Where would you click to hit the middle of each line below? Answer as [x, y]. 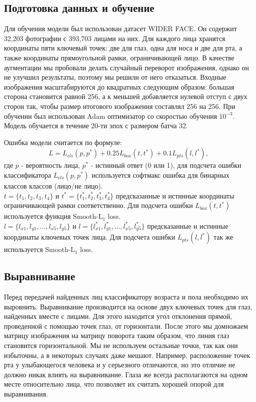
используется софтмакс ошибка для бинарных [161, 175]
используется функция [37, 216]
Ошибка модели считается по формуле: [63, 142]
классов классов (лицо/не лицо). [53, 185]
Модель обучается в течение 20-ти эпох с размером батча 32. [96, 126]
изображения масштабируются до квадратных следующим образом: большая [119, 86]
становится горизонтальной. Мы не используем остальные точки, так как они [121, 345]
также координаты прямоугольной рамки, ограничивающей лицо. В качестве [119, 57]
